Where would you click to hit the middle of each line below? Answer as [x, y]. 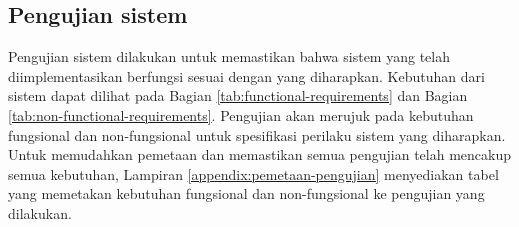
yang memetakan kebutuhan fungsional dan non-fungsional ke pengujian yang [246, 193]
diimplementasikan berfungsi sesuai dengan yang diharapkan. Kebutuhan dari [246, 75]
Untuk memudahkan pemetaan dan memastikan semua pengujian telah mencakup [260, 154]
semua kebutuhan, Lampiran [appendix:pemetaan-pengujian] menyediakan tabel [253, 173]
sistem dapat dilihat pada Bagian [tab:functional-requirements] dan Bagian [238, 95]
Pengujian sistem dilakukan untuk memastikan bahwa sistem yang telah [229, 56]
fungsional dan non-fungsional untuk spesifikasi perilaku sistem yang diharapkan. [257, 134]
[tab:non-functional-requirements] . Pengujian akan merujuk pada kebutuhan [241, 114]
